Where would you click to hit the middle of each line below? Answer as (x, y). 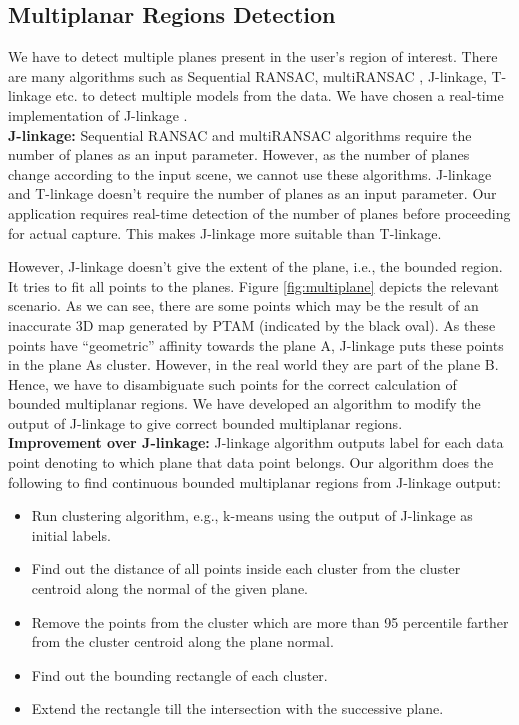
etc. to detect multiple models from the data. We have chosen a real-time (279, 95)
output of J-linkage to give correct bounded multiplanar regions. (205, 422)
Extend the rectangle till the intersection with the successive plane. (237, 708)
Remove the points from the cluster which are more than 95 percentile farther (270, 621)
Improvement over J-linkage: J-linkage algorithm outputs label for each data (256, 442)
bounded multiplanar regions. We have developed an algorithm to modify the (244, 403)
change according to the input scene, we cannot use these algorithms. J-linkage (250, 173)
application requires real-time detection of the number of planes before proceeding (259, 212)
